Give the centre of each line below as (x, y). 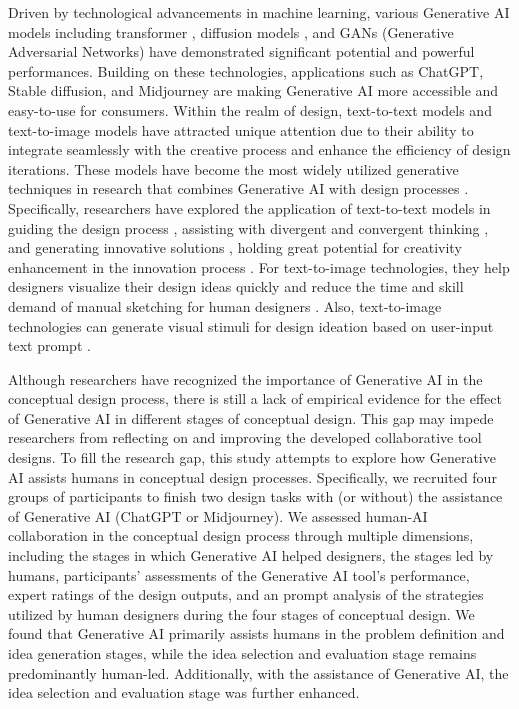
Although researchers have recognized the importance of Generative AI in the (245, 378)
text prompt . (49, 345)
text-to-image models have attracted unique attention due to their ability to (241, 129)
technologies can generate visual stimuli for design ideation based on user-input (251, 325)
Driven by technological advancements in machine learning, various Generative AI (259, 12)
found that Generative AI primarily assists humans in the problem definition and (256, 633)
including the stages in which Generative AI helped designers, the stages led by (251, 555)
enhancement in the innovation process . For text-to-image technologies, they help (259, 266)
